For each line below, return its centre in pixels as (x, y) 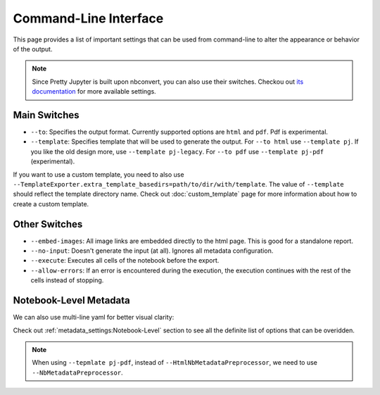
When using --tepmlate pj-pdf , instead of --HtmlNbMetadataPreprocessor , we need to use (175, 363)
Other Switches (48, 224)
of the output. (33, 49)
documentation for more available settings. (94, 92)
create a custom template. (51, 203)
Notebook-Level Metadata (71, 300)
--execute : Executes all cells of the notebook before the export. (125, 261)
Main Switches (46, 115)
